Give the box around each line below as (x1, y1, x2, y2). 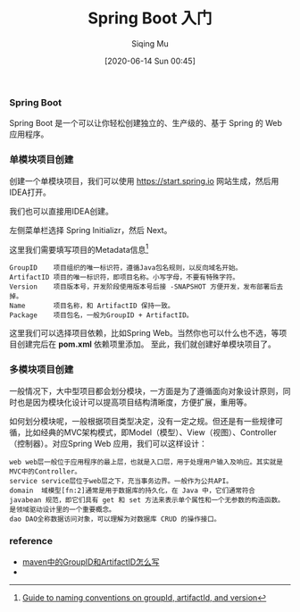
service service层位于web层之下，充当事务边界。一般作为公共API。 (9, 476, 234, 485)
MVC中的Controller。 (9, 466, 82, 476)
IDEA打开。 (9, 187, 51, 197)
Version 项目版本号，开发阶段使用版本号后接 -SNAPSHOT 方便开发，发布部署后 (9, 282, 277, 291)
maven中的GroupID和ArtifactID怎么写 (21, 556, 160, 567)
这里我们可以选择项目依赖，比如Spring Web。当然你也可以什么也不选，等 (9, 328, 279, 339)
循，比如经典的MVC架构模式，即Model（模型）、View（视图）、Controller (9, 426, 277, 438)
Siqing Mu (130, 38, 170, 49)
